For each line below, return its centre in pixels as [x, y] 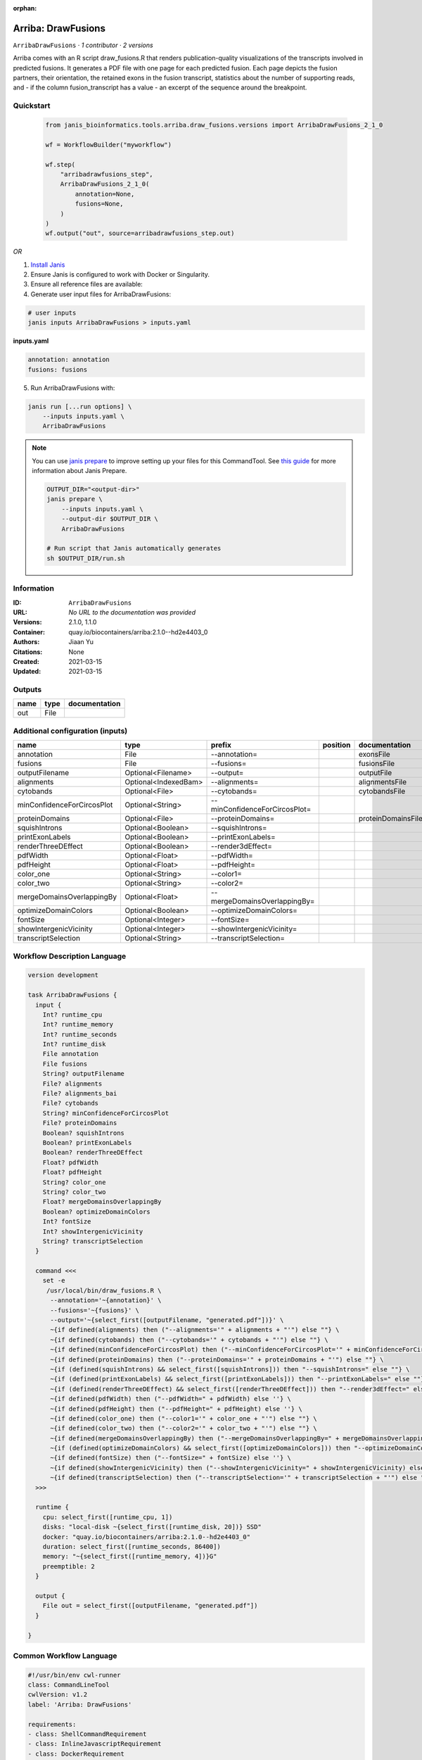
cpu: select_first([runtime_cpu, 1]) [108, 1517]
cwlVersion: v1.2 [58, 1695]
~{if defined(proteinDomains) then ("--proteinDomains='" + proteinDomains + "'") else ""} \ [217, 1359]
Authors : [26, 642]
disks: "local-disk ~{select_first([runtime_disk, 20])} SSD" [152, 1527]
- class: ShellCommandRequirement [87, 1734]
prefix [221, 745]
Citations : [28, 652]
